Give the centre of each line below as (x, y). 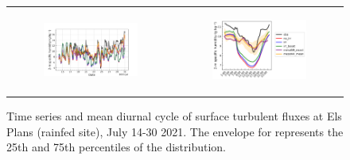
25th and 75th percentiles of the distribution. (116, 147)
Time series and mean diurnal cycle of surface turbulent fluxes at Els (174, 116)
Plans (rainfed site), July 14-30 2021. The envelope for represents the (175, 131)
